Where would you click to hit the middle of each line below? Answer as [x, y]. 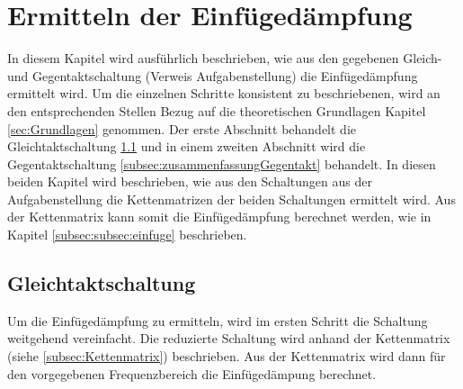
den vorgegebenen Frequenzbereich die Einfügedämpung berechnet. [192, 373]
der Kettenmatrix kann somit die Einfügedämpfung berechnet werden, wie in [219, 217]
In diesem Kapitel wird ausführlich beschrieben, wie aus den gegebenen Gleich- [225, 58]
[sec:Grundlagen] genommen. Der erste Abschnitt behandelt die [182, 128]
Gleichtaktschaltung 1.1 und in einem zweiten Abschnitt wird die [187, 146]
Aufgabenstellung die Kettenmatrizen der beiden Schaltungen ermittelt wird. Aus [231, 199]
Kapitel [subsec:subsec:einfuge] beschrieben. [127, 235]
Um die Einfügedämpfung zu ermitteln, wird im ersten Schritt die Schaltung [218, 320]
